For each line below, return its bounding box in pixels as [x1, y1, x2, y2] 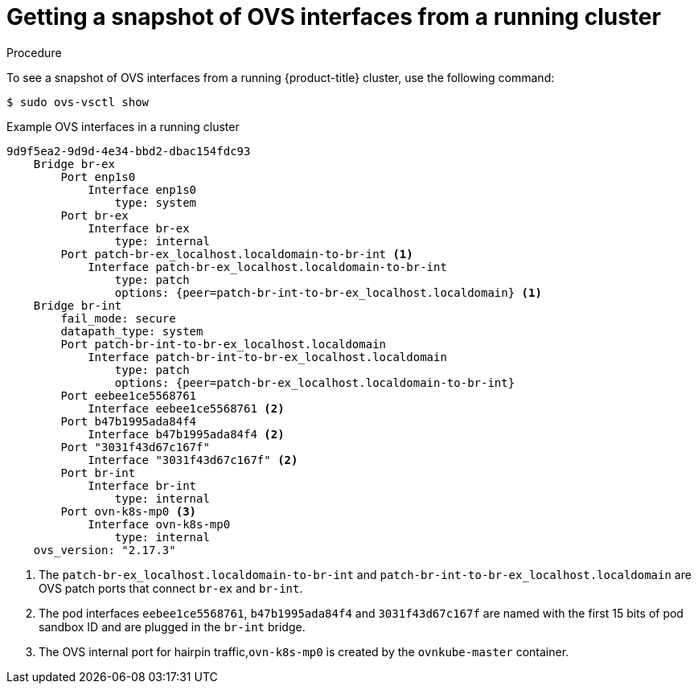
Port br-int [60, 466, 136, 479]
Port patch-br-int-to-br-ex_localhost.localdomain [60, 337, 387, 351]
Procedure [6, 45, 62, 60]
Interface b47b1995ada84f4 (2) [88, 427, 285, 441]
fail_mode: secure [60, 311, 176, 325]
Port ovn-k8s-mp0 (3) [60, 504, 197, 518]
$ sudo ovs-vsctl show [6, 95, 150, 109]
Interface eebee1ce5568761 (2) [88, 401, 285, 415]
